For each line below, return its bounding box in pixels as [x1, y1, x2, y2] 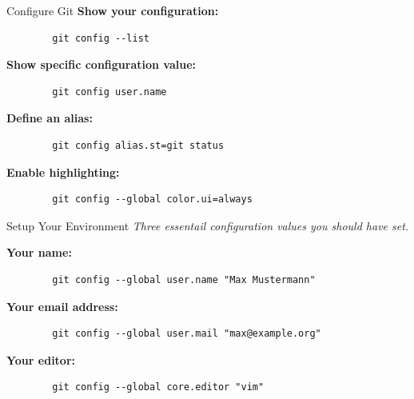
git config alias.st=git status [52, 139, 225, 151]
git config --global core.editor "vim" [52, 381, 265, 393]
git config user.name [52, 86, 167, 98]
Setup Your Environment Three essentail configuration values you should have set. [6, 217, 409, 233]
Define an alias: [6, 110, 93, 126]
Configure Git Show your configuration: [6, 2, 219, 18]
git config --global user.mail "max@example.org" [52, 328, 321, 340]
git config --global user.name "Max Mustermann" [52, 273, 316, 285]
